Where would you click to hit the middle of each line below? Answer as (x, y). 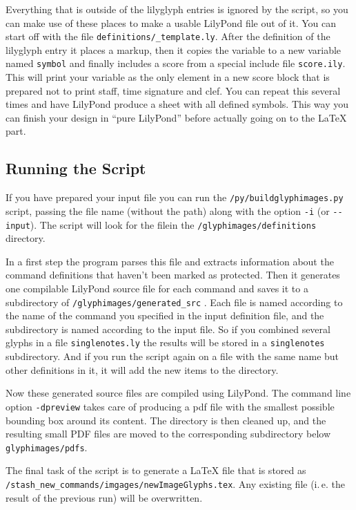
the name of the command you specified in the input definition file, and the (165, 315)
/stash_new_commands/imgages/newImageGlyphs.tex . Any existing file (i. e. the (175, 483)
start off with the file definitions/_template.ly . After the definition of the (168, 36)
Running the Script (76, 168)
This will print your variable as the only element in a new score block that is (168, 77)
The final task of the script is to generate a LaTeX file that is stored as (156, 470)
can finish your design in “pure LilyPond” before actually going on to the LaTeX (176, 117)
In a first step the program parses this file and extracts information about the (170, 261)
